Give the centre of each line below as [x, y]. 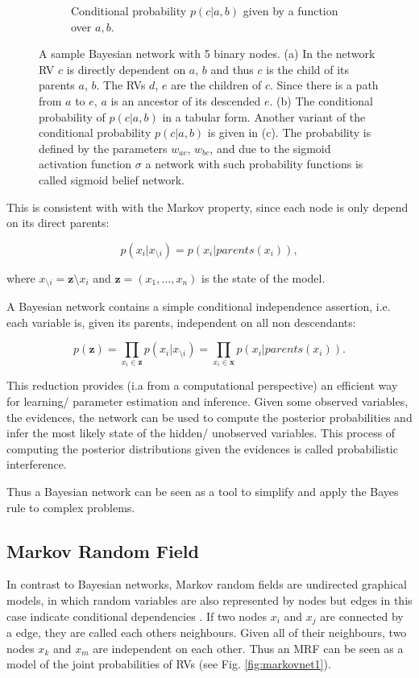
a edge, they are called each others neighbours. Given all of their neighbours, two [207, 632]
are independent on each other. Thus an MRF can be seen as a [248, 648]
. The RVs [121, 85]
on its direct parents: [58, 223]
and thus [232, 69]
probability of [72, 116]
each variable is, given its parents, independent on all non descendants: [181, 322]
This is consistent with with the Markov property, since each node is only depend [207, 207]
